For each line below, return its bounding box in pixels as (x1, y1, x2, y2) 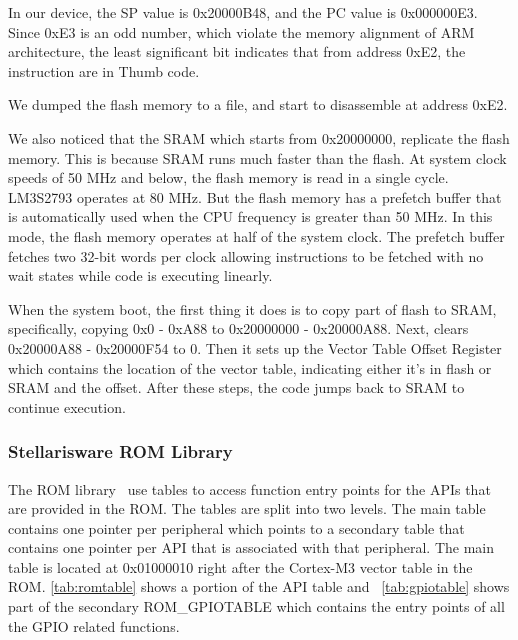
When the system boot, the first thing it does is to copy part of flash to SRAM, (8, 298, 497, 319)
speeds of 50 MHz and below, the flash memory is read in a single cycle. (8, 167, 449, 188)
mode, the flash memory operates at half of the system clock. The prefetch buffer (8, 225, 505, 246)
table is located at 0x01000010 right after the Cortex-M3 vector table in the (8, 556, 473, 577)
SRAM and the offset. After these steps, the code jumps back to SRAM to (8, 377, 465, 398)
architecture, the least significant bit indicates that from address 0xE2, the (8, 41, 466, 62)
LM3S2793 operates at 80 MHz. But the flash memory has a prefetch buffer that (8, 186, 502, 207)
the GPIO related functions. (8, 615, 180, 636)
